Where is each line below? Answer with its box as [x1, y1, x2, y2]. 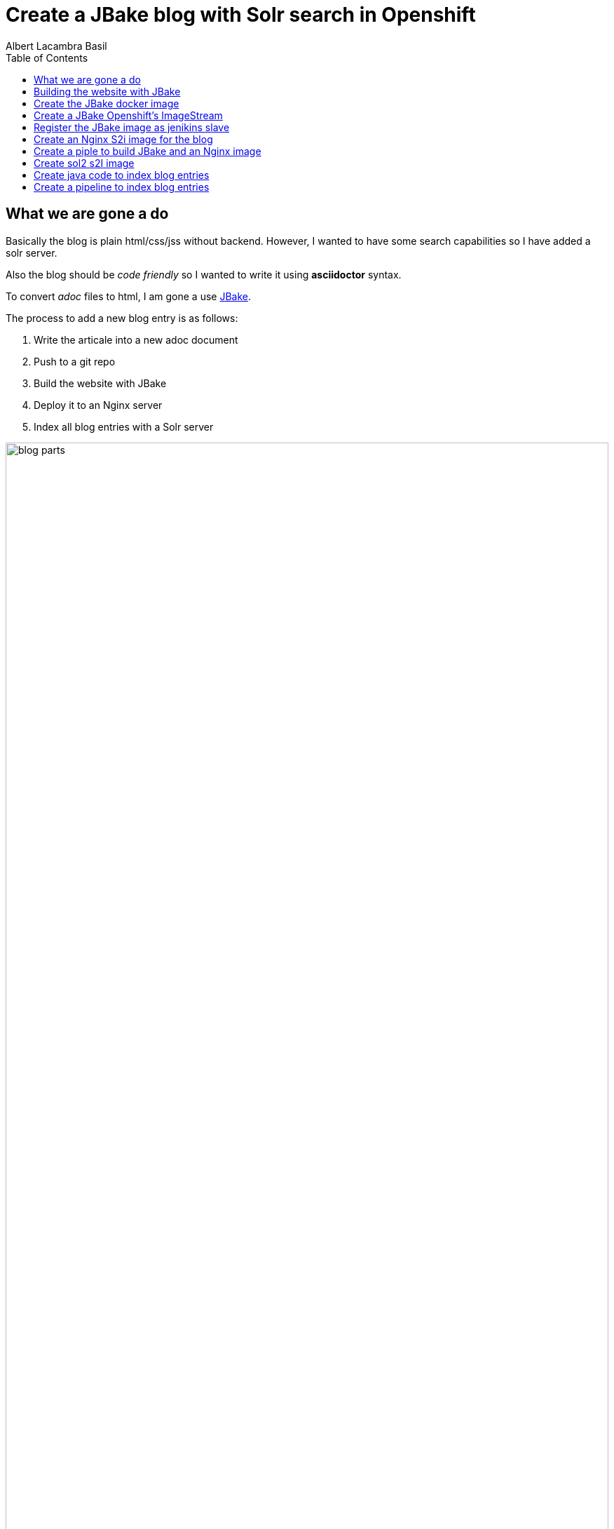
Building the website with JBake [34, 85, 181, 97]
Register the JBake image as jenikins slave [34, 121, 230, 133]
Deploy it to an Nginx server [34, 398, 163, 411]
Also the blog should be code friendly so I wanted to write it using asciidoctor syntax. [6, 268, 402, 281]
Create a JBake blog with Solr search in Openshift [6, 3, 476, 27]
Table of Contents [6, 51, 88, 64]
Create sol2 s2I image [34, 156, 135, 169]
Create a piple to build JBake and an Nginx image [34, 144, 261, 157]
